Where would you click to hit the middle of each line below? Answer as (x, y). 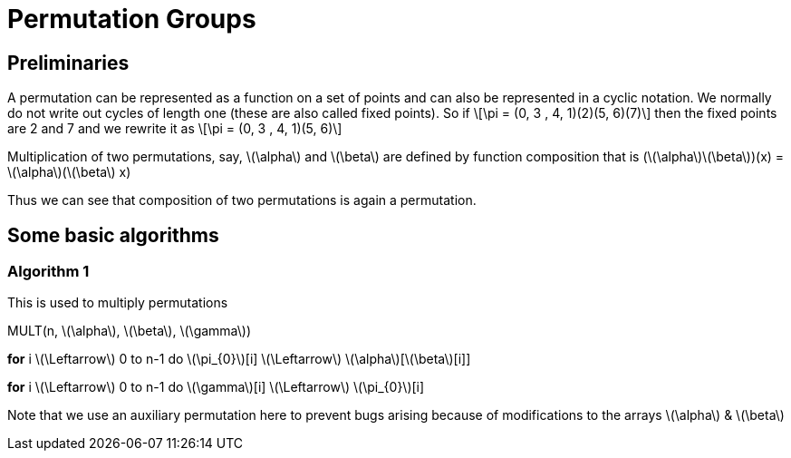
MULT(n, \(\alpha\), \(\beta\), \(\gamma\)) (130, 331)
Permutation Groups (132, 19)
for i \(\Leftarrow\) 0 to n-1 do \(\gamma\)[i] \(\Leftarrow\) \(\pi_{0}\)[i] (216, 387)
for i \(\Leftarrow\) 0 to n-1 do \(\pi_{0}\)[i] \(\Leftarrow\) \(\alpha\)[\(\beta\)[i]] (239, 359)
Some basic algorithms (113, 235)
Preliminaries (68, 63)
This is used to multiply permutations (118, 303)
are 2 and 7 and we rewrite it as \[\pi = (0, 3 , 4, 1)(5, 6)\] (175, 129)
